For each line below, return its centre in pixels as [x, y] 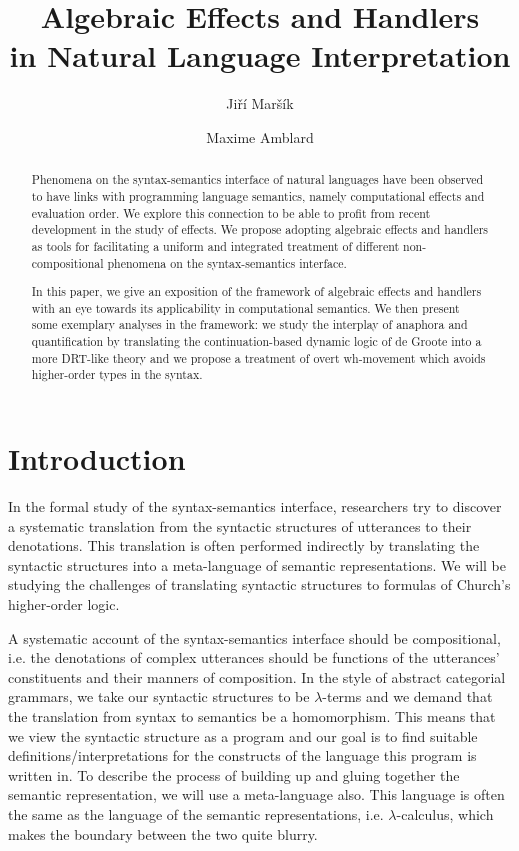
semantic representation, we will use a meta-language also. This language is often [256, 794]
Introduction [97, 458]
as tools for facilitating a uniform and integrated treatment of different [215, 245]
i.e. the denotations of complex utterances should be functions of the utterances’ [254, 657]
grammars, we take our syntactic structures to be [159, 696]
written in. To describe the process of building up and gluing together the [234, 774]
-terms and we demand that [407, 696]
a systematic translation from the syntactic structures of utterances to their [240, 525]
